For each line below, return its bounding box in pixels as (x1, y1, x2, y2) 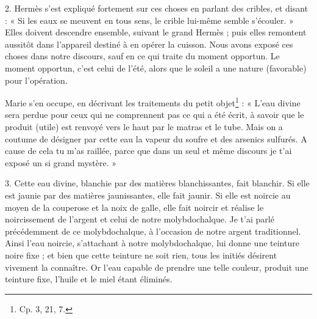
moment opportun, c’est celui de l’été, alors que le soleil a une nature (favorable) (5, 61, 307, 74)
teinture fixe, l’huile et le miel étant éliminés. (5, 273, 173, 285)
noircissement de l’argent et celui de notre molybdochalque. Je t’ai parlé (5, 213, 274, 226)
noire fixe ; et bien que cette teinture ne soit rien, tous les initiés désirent (5, 248, 277, 261)
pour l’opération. (5, 73, 68, 86)
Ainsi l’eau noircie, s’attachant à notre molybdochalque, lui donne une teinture (5, 237, 299, 249)
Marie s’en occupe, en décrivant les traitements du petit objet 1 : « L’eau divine (5, 95, 301, 109)
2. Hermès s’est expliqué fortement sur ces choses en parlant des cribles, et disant (5, 2, 308, 14)
